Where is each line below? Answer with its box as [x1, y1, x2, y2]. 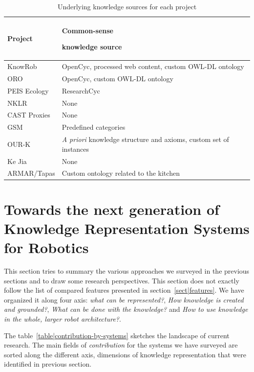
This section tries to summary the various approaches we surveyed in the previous [4, 265, 250, 276]
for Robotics [4, 237, 89, 257]
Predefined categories [62, 122, 126, 132]
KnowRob [7, 61, 37, 71]
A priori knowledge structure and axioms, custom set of [62, 134, 229, 144]
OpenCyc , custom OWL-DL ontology [62, 73, 173, 83]
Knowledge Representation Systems [4, 218, 250, 238]
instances [62, 143, 89, 154]
